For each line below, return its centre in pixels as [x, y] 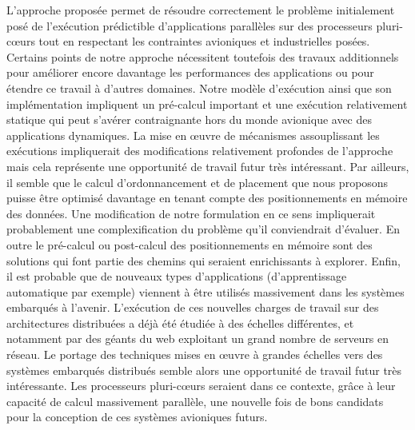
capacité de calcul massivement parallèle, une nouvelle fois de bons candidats [195, 401]
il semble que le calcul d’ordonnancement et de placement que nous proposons [198, 182]
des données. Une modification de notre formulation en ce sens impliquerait [191, 213]
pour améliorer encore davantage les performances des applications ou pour [190, 72]
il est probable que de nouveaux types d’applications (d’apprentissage [177, 276]
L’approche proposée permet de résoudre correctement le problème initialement [201, 10]
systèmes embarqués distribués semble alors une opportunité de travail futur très [204, 370]
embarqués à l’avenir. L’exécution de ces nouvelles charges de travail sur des [193, 307]
